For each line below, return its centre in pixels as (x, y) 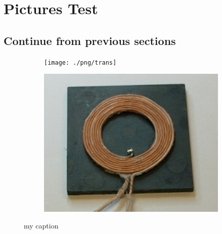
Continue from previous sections (90, 40)
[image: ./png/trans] (80, 62)
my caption (41, 226)
